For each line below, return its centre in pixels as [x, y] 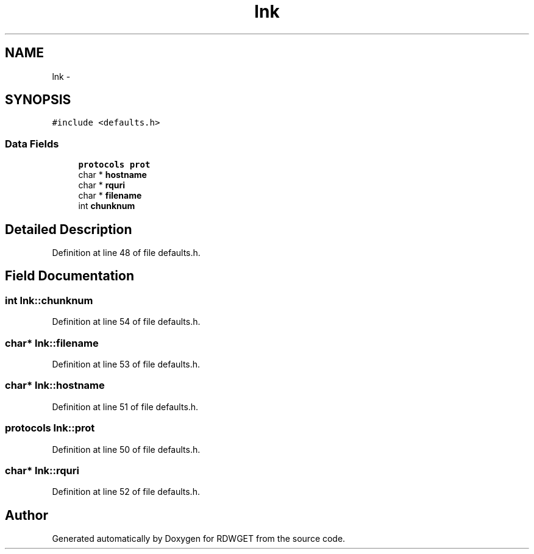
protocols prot [114, 165]
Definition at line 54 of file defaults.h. [126, 322]
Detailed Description [69, 229]
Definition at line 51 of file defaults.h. [125, 407]
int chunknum [107, 206]
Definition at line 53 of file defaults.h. [126, 364]
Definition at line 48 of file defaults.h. [126, 253]
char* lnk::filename [52, 343]
